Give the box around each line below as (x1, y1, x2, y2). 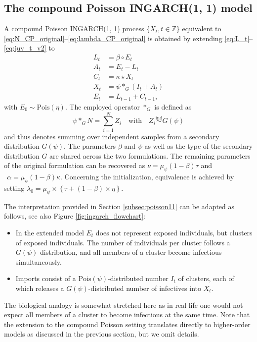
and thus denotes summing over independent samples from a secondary (4, 131, 219, 141)
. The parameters (63, 141, 116, 151)
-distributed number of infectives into (88, 283, 202, 293)
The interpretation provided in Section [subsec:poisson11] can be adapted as (4, 201, 235, 211)
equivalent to (182, 23, 221, 34)
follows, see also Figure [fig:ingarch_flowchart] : (4, 211, 146, 221)
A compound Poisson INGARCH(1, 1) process (4, 23, 144, 34)
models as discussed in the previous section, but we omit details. (4, 329, 199, 339)
